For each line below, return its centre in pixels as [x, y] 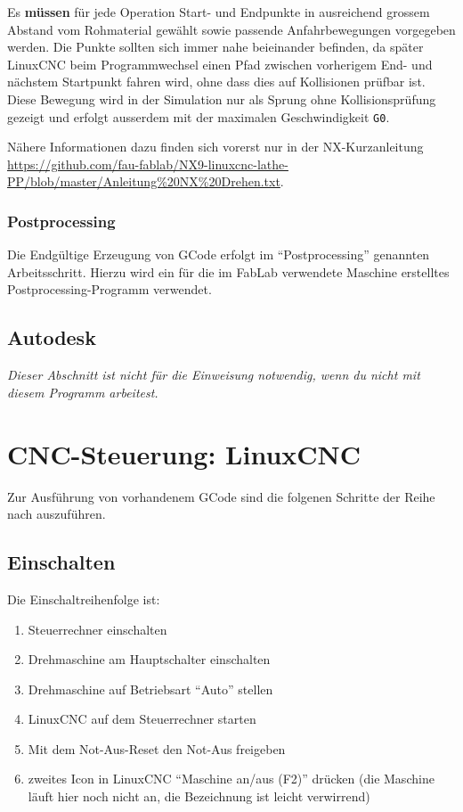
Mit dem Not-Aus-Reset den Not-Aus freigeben [157, 748]
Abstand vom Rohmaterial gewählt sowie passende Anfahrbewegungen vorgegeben [231, 29]
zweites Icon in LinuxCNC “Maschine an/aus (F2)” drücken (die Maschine [231, 779]
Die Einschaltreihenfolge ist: [84, 599]
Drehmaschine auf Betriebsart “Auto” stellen [150, 689]
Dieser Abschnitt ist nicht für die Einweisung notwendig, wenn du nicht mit [214, 375]
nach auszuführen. [57, 514]
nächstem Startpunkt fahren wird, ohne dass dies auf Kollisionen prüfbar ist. [216, 82]
